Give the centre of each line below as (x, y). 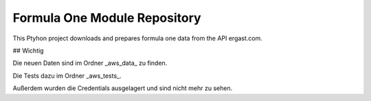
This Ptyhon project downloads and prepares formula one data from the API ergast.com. (137, 38)
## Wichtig (28, 50)
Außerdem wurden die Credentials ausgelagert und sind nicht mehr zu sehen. (123, 88)
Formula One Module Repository (107, 18)
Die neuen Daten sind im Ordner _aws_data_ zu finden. (90, 63)
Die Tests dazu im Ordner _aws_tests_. (67, 76)
